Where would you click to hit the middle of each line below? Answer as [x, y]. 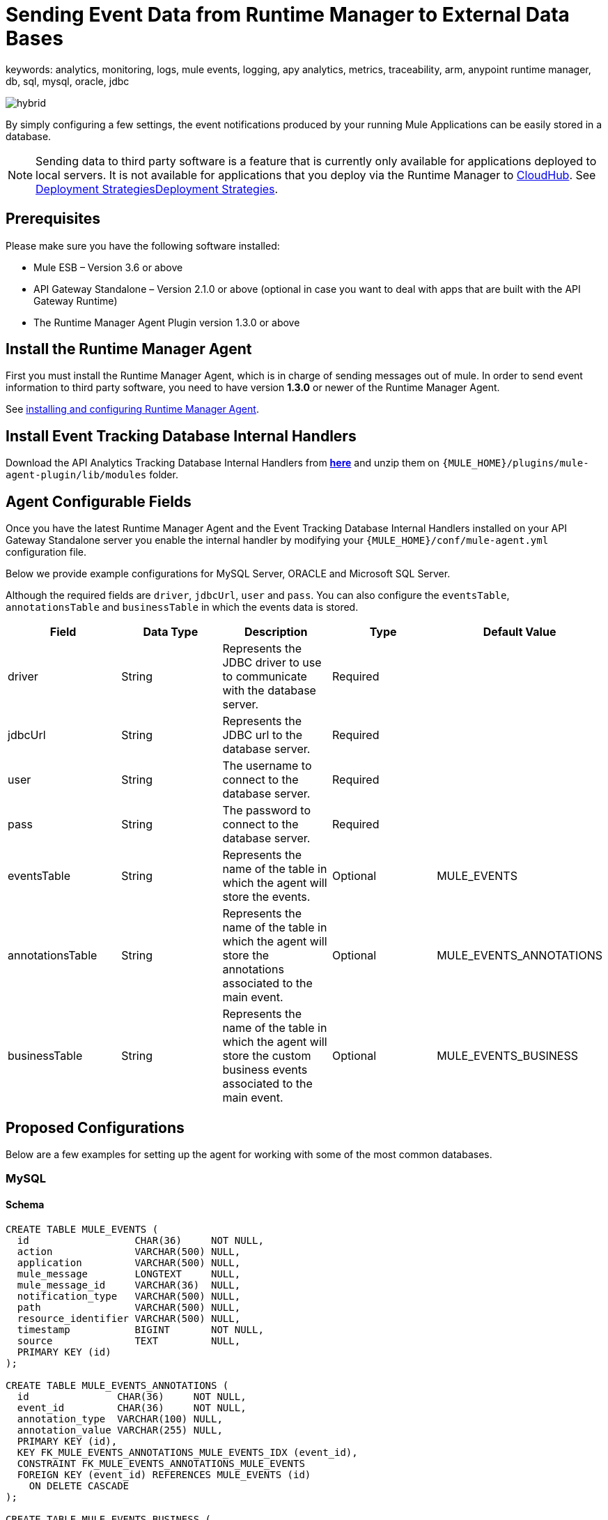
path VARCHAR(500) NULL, [129, 1307]
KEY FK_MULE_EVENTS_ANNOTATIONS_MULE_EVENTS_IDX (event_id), [187, 1452]
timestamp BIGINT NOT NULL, [140, 1329]
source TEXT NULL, [129, 1340]
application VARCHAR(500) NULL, [129, 1262]
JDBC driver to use [272, 663]
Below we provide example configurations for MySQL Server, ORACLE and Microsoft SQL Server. [228, 574]
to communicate [265, 677]
